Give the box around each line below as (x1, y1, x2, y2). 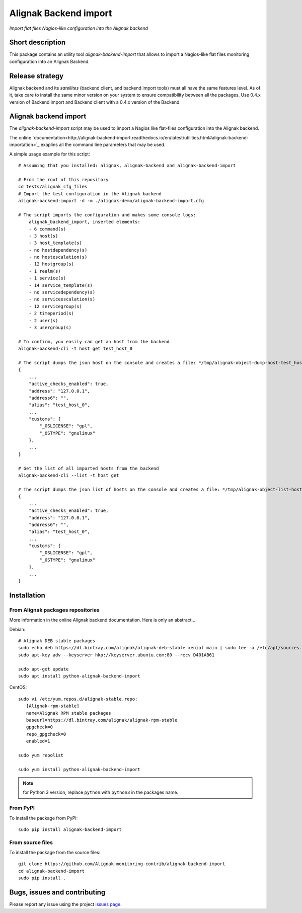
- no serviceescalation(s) (28, 296, 96, 302)
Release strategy (9, 71, 64, 80)
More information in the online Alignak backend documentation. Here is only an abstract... (9, 617, 196, 623)
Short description (9, 38, 66, 47)
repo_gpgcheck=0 (26, 731, 66, 737)
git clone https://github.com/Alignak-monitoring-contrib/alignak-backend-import (18, 861, 225, 867)
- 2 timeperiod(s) (28, 311, 74, 317)
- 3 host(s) (28, 233, 58, 239)
